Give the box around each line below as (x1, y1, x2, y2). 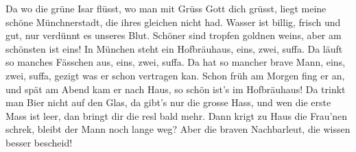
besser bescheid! (5, 135, 73, 149)
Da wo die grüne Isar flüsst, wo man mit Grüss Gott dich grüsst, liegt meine (5, 1, 327, 15)
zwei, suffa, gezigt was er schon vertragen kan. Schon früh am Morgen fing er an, (5, 68, 345, 82)
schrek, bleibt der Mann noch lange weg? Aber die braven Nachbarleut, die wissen (5, 122, 351, 136)
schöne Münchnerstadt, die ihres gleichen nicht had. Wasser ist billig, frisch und (5, 14, 341, 29)
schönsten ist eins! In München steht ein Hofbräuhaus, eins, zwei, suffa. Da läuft (5, 41, 343, 55)
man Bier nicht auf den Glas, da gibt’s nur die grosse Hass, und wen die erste (5, 95, 331, 110)
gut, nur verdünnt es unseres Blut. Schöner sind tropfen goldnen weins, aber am (5, 28, 342, 42)
